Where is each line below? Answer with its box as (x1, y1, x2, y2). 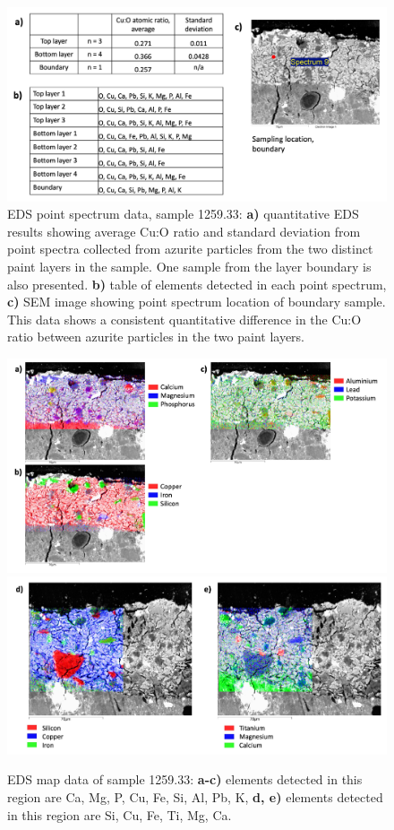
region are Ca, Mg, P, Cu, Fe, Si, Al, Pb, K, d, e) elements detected (7, 787, 383, 806)
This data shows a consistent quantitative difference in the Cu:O (7, 309, 362, 328)
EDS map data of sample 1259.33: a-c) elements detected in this (7, 770, 363, 789)
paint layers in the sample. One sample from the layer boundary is (7, 256, 372, 275)
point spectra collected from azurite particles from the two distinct (7, 239, 373, 258)
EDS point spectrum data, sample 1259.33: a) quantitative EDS (7, 204, 359, 223)
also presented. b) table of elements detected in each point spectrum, (7, 274, 387, 293)
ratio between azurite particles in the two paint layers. (7, 327, 305, 346)
